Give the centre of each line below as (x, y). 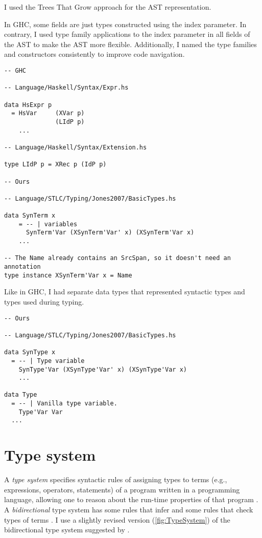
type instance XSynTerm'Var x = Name (68, 275)
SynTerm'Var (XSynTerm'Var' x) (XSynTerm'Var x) (110, 233)
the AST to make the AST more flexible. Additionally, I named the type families (130, 44)
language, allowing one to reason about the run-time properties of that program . (131, 499)
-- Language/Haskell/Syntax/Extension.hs (76, 147)
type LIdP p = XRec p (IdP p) (55, 165)
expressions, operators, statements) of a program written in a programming (122, 489)
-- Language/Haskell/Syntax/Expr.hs (66, 88)
